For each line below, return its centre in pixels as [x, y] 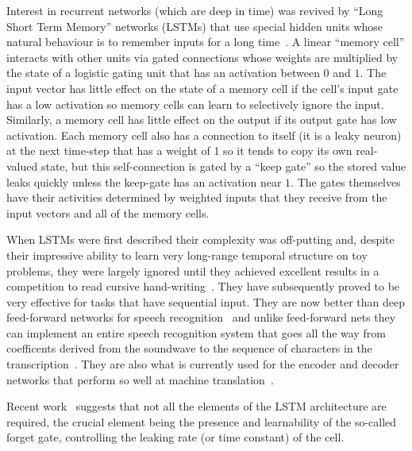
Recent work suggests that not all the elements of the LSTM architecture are [196, 406]
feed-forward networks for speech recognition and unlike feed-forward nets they [201, 317]
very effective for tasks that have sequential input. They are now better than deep [206, 301]
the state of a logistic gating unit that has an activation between [163, 73]
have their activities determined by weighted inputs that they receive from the [197, 197]
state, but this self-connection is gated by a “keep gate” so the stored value [223, 166]
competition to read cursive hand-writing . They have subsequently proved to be [203, 286]
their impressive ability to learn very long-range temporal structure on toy [187, 254]
